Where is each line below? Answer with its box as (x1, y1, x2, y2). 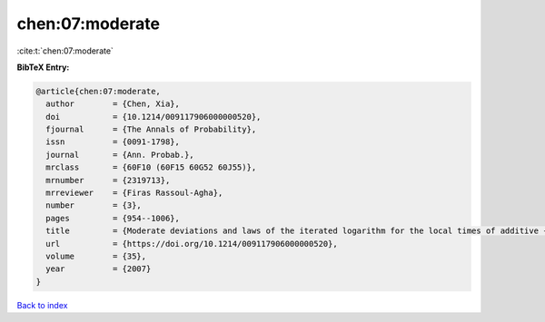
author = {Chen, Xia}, (45, 99, 181, 109)
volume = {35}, (45, 251, 147, 261)
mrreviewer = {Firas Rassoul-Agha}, (45, 188, 223, 199)
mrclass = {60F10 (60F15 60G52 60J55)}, (45, 162, 257, 172)
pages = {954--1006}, (45, 213, 181, 223)
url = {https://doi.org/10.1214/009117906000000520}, (45, 239, 338, 249)
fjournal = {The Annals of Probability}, (45, 124, 257, 135)
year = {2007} (45, 264, 152, 274)
